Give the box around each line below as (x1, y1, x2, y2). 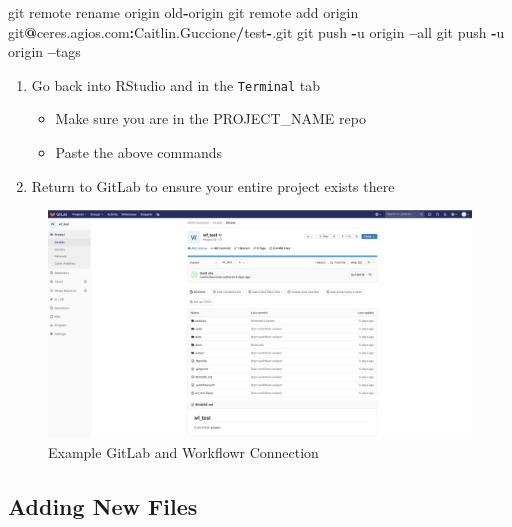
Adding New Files (8, 490, 198, 521)
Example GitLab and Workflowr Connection (48, 441, 319, 462)
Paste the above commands (55, 142, 222, 163)
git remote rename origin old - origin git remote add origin (8, 2, 359, 22)
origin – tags (8, 41, 81, 62)
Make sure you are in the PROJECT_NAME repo (55, 108, 366, 129)
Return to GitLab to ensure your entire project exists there (31, 175, 395, 196)
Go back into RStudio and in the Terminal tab (31, 74, 321, 95)
